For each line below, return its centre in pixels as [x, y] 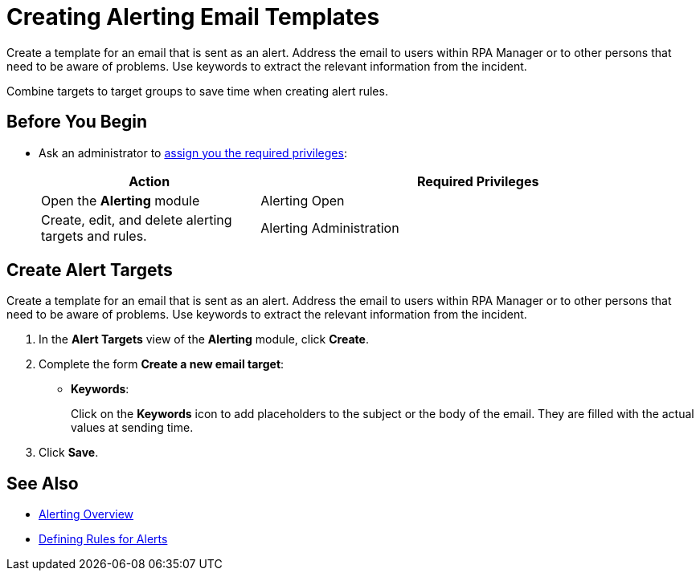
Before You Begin [77, 122]
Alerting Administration [330, 228]
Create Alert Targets [90, 270]
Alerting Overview [86, 514]
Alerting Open [303, 200]
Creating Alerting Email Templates [193, 17]
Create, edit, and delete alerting [137, 219]
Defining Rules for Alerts [103, 539]
